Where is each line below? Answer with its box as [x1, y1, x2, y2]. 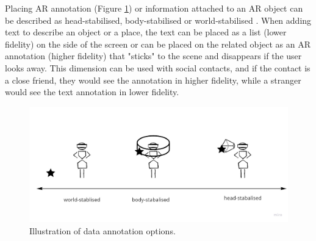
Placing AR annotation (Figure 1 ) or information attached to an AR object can [5, 2, 303, 14]
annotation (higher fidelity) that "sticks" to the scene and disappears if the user [5, 49, 302, 62]
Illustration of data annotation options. [29, 224, 176, 237]
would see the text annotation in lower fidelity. [5, 85, 179, 98]
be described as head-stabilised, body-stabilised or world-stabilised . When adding [5, 13, 312, 26]
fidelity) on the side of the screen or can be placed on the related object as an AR [5, 37, 311, 50]
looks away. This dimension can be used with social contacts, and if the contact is [5, 61, 311, 74]
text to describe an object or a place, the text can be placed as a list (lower [5, 26, 287, 38]
